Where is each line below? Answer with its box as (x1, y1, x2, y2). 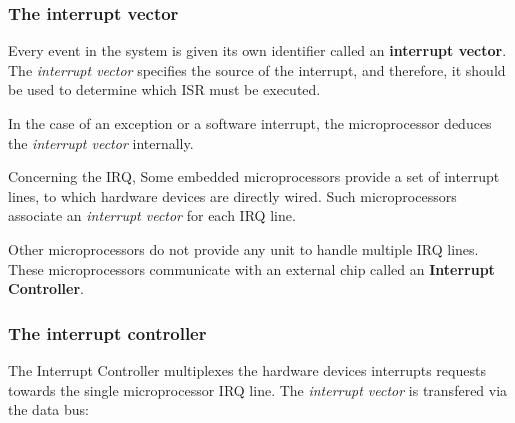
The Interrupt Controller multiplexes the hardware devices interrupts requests (8, 359, 486, 380)
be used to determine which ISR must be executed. (8, 79, 321, 100)
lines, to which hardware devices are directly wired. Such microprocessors (8, 185, 457, 206)
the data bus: (8, 399, 89, 420)
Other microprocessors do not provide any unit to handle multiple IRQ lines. (8, 238, 479, 259)
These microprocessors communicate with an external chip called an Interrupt (8, 258, 495, 279)
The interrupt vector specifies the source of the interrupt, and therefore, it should (8, 59, 506, 80)
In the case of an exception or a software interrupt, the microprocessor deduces (8, 113, 492, 133)
